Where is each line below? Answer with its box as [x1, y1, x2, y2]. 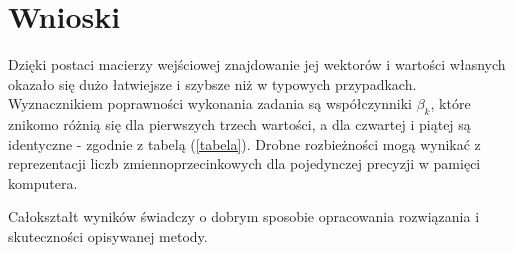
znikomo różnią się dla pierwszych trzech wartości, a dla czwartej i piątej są [8, 114, 471, 135]
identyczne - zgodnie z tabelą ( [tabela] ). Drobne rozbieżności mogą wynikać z [8, 133, 481, 154]
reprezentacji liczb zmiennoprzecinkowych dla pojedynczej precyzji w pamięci [8, 153, 481, 174]
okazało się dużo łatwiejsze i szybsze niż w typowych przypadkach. [8, 73, 417, 94]
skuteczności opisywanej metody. [8, 226, 208, 247]
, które [430, 93, 471, 114]
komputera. [8, 172, 78, 193]
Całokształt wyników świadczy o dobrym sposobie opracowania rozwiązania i [8, 206, 480, 227]
